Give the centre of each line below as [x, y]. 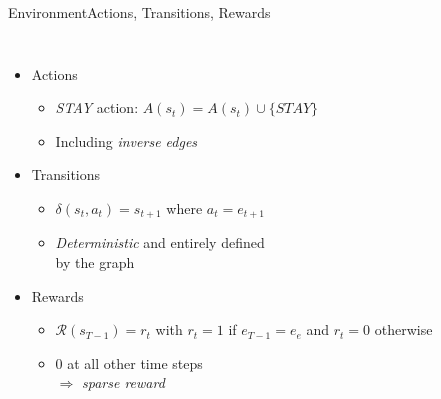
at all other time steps [135, 362]
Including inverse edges [126, 140]
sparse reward [123, 382]
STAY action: [97, 107]
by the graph [95, 262]
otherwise [403, 329]
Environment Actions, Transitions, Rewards [139, 12]
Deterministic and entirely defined [160, 242]
